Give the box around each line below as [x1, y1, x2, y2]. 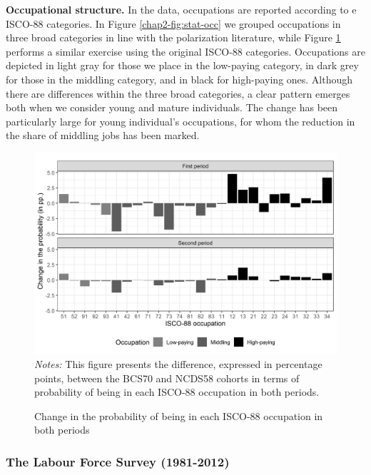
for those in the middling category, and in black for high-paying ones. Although [6, 71, 353, 86]
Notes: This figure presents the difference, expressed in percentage [34, 356, 322, 371]
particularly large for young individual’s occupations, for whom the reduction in [6, 113, 355, 128]
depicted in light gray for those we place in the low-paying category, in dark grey [6, 58, 359, 73]
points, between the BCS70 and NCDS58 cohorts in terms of [34, 370, 300, 385]
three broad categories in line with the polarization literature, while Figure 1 [6, 30, 341, 45]
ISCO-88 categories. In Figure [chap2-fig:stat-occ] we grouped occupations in [6, 16, 341, 31]
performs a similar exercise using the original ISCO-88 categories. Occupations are [6, 44, 365, 58]
